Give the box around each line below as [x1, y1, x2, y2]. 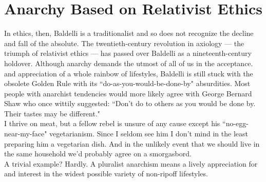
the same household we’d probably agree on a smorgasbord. [4, 148, 192, 159]
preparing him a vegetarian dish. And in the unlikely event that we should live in [4, 138, 260, 149]
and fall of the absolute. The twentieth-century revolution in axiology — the [4, 37, 244, 48]
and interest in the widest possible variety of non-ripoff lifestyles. [4, 168, 208, 179]
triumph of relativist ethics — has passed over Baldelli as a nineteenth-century [4, 48, 252, 58]
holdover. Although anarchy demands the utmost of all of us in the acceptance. [4, 57, 253, 68]
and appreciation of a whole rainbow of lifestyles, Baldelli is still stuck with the [4, 68, 253, 78]
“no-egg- [222, 118, 249, 129]
